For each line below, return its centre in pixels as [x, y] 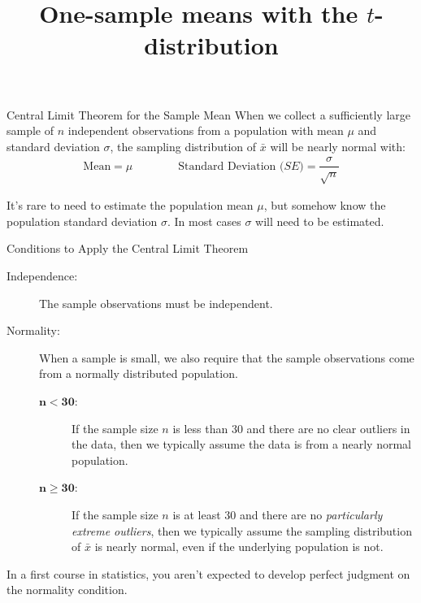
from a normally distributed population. [139, 373]
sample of [30, 130]
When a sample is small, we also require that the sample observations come [227, 357]
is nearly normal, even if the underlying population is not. [239, 547]
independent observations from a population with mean [206, 130]
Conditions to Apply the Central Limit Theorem [128, 248]
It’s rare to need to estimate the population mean [130, 205]
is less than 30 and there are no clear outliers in [291, 428]
